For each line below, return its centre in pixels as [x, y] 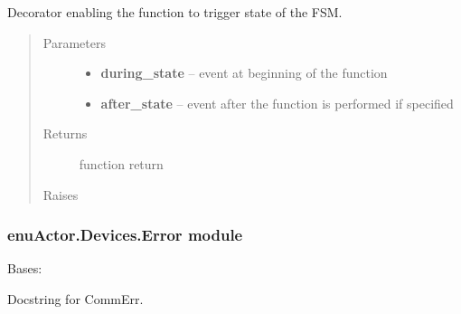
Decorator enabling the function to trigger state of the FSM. [175, 12]
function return [121, 163]
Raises [61, 194]
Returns [65, 133]
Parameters [74, 42]
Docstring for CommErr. [75, 298]
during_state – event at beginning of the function [244, 73]
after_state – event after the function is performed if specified [277, 103]
